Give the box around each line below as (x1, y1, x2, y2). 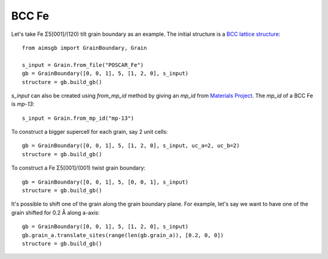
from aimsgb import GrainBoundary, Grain (22, 44, 147, 51)
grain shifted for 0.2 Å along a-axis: (11, 209, 100, 216)
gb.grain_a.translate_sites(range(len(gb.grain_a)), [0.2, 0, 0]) (22, 232, 224, 238)
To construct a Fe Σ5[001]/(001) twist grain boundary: (11, 164, 146, 171)
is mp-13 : (11, 100, 35, 108)
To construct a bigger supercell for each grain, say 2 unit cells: (11, 128, 168, 136)
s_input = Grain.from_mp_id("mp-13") (22, 114, 135, 122)
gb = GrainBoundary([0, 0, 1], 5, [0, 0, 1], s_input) (22, 178, 189, 185)
